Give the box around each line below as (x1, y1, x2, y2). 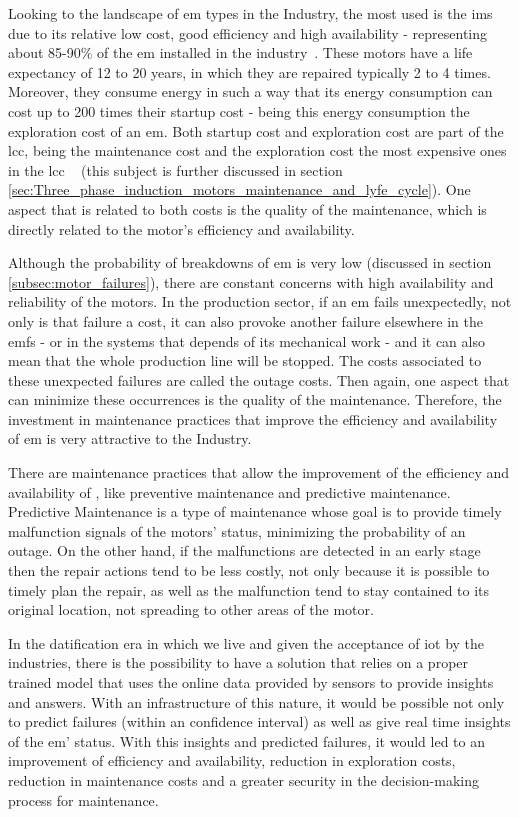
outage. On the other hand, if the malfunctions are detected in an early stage (8, 540, 481, 561)
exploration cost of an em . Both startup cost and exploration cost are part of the (8, 120, 504, 141)
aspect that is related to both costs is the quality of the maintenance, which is (8, 198, 487, 219)
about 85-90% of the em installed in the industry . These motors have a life (8, 42, 473, 63)
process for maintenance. (8, 789, 159, 810)
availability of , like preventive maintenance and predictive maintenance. (8, 481, 451, 502)
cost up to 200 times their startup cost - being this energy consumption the (8, 100, 470, 121)
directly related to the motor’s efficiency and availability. (8, 218, 355, 239)
